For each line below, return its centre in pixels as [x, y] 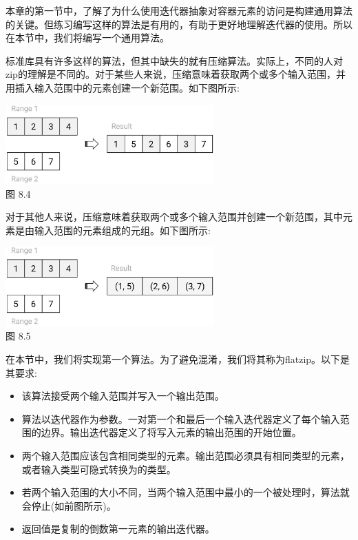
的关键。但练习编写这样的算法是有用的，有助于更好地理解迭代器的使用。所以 [179, 24]
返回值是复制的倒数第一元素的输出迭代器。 [118, 529]
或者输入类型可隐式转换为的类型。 [99, 469]
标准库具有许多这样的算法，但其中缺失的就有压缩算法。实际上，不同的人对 [174, 60]
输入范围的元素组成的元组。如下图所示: [122, 230]
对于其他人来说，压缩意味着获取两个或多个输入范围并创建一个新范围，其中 [174, 217]
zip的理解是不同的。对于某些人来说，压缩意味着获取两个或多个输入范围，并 [176, 74]
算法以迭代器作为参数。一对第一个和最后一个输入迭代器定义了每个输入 [181, 418]
